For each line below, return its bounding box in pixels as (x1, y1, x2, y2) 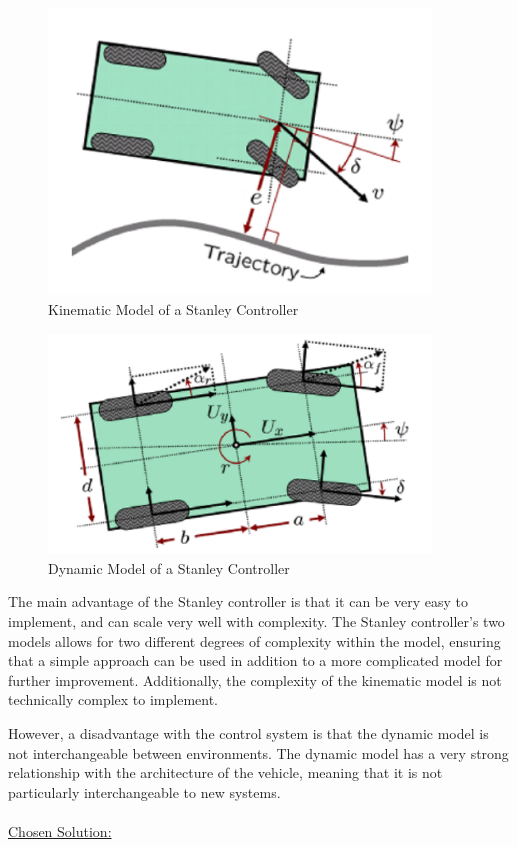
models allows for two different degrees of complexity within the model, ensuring (8, 630, 501, 651)
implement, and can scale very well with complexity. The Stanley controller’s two (8, 610, 505, 631)
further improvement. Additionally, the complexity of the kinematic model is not (8, 669, 502, 690)
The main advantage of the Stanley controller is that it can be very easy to (8, 591, 468, 612)
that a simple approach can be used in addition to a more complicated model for (8, 650, 503, 671)
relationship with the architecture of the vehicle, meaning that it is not (8, 762, 443, 783)
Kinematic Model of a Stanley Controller (48, 298, 299, 319)
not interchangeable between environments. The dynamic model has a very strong (8, 742, 509, 763)
